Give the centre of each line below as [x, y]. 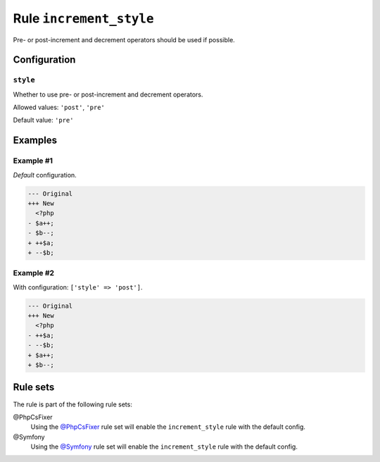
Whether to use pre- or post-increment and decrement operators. [108, 94]
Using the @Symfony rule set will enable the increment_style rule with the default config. [164, 447]
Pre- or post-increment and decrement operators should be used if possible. [124, 39]
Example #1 [33, 161]
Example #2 [34, 273]
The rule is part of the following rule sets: [73, 404]
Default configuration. [45, 175]
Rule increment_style [83, 18]
